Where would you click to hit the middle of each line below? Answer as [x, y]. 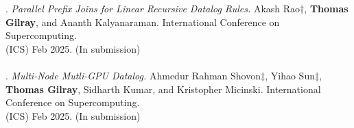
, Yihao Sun [290, 75]
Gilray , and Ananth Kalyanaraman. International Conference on [143, 22]
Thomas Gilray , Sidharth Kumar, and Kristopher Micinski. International [163, 89]
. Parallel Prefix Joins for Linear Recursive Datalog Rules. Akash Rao [153, 8]
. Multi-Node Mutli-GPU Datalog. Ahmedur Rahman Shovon [133, 75]
